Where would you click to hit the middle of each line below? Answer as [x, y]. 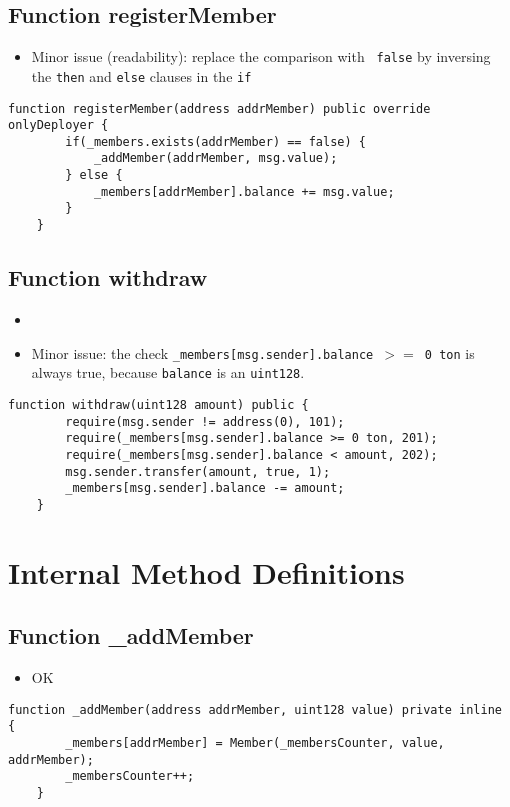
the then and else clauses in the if [141, 75]
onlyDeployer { [58, 125]
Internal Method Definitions [206, 571]
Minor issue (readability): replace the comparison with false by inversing [261, 56]
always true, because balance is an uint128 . [168, 372]
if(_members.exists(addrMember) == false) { [215, 141]
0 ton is [449, 352]
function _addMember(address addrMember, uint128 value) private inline [255, 709]
